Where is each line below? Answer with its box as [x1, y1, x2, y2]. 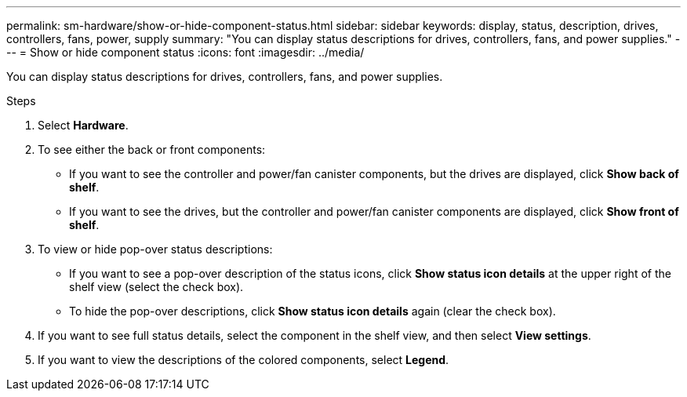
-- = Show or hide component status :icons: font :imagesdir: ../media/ [6, 46, 365, 59]
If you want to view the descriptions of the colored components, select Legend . [38, 353, 449, 366]
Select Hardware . [38, 118, 129, 132]
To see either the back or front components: [38, 143, 266, 156]
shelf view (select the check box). [69, 280, 244, 293]
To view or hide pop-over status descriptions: [38, 242, 273, 256]
